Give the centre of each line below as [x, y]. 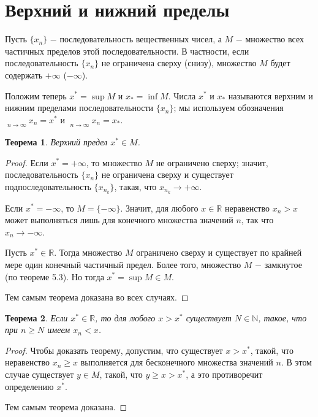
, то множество [114, 162]
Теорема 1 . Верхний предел [56, 141]
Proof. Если [27, 162]
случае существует [40, 374]
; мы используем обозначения [229, 108]
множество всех [274, 39]
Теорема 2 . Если [36, 317]
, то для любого [125, 317]
